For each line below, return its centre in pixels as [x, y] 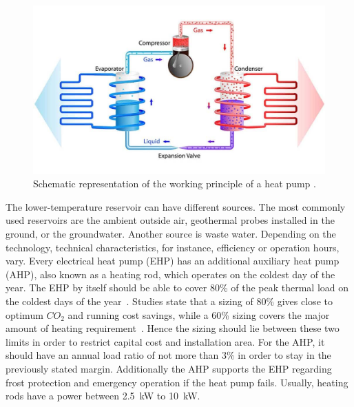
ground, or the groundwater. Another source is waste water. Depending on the [171, 234]
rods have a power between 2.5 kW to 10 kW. [103, 396]
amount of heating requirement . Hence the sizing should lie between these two [173, 328]
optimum [24, 314]
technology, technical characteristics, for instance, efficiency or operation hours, [173, 247]
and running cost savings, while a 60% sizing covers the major [199, 314]
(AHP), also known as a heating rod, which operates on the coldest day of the [170, 274]
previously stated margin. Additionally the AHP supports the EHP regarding [169, 368]
